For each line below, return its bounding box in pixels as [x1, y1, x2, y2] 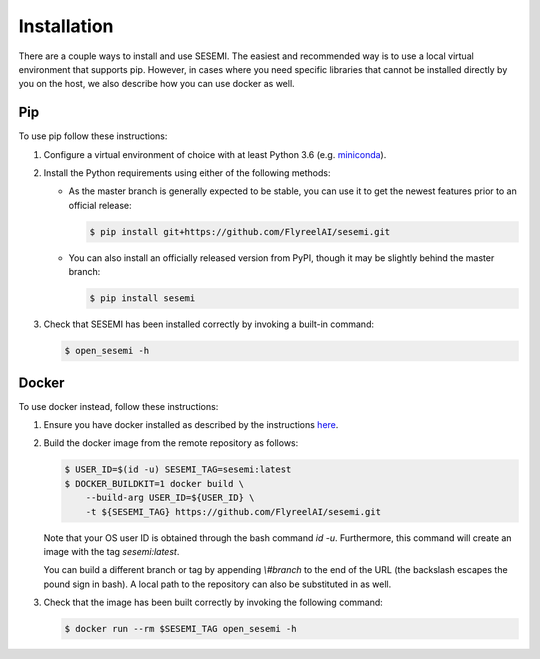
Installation [18, 15, 114, 37]
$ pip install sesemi [89, 293, 196, 304]
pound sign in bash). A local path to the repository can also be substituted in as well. [43, 578, 392, 590]
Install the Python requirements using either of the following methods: [43, 167, 331, 179]
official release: [68, 199, 132, 211]
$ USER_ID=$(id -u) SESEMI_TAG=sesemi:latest [64, 464, 292, 475]
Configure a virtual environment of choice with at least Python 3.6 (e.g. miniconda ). [43, 148, 387, 160]
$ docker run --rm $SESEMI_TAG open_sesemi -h [64, 623, 297, 635]
